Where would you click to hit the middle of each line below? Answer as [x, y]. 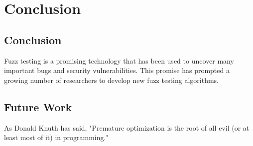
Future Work [38, 107]
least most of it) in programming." [56, 137]
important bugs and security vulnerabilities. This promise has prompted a [117, 70]
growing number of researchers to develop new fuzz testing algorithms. [112, 80]
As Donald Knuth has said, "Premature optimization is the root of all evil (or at [127, 127]
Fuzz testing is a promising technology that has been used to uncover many [119, 60]
